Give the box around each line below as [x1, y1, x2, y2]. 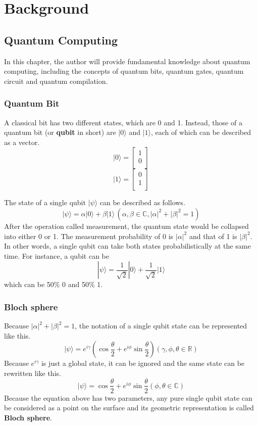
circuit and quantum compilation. [4, 75, 108, 86]
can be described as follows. [99, 197, 185, 208]
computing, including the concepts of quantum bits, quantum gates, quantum [4, 66, 244, 76]
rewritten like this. [4, 367, 61, 378]
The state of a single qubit [4, 197, 86, 208]
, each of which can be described [150, 127, 251, 137]
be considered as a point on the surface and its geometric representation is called [4, 402, 254, 413]
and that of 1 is [189, 230, 237, 241]
